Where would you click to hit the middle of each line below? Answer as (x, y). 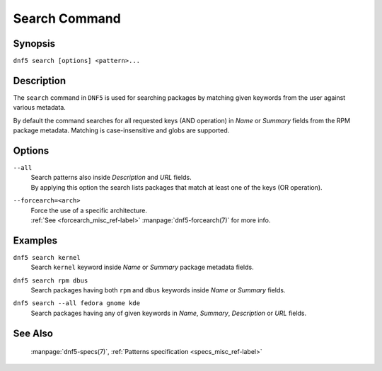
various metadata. (40, 108)
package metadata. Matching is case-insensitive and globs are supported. (121, 130)
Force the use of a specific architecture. (89, 210)
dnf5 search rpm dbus (51, 280)
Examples (35, 240)
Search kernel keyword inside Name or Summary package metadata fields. (142, 267)
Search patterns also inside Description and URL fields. (111, 178)
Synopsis (34, 44)
